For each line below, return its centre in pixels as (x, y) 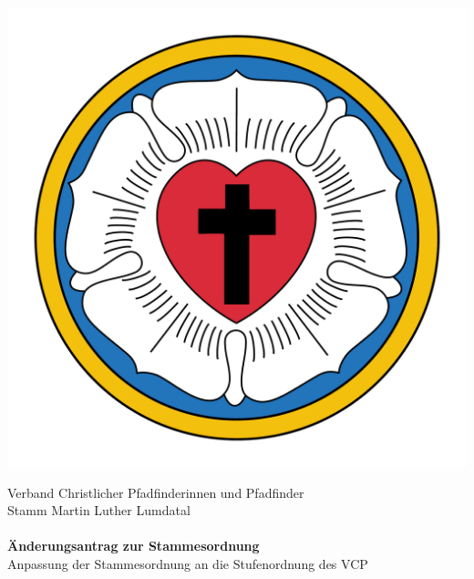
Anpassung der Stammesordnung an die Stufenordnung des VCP (188, 563)
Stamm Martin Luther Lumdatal (99, 510)
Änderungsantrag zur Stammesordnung (134, 546)
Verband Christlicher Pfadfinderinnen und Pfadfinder (156, 492)
